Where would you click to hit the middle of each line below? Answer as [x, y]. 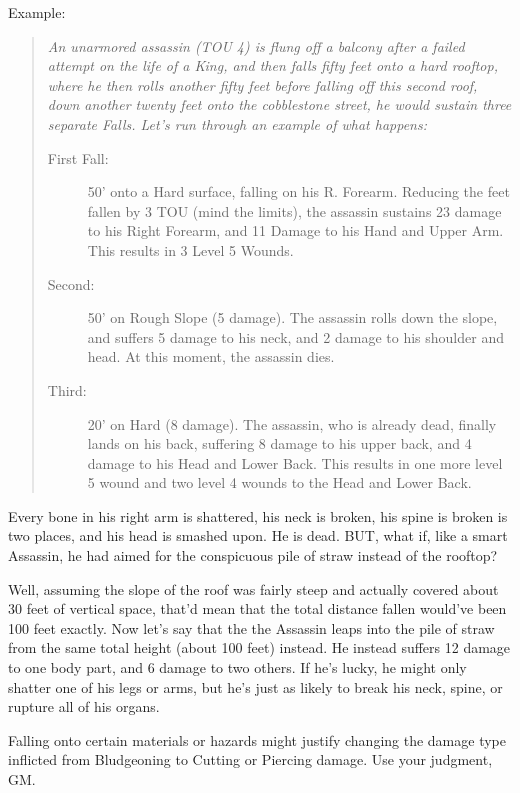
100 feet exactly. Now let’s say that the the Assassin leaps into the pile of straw [251, 627]
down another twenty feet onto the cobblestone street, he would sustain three [279, 104]
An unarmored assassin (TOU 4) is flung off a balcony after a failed [256, 45]
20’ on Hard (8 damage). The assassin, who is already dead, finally [292, 423]
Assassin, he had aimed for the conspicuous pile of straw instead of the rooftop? [253, 555]
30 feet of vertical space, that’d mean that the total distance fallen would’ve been [257, 608]
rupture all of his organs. [84, 706]
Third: [67, 389]
